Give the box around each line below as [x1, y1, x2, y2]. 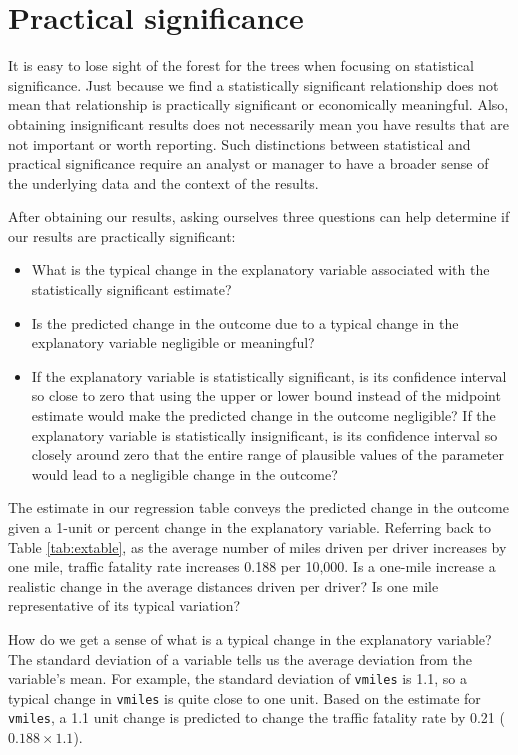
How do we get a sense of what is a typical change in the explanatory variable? [8, 628, 492, 649]
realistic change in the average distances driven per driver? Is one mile [8, 575, 439, 596]
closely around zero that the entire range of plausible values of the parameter [31, 444, 504, 465]
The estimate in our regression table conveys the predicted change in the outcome [8, 497, 509, 518]
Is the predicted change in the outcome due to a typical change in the [31, 312, 459, 333]
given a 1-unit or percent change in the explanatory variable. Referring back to [8, 517, 492, 537]
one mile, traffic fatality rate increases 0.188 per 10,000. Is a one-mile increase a [8, 556, 496, 577]
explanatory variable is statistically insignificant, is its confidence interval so [31, 424, 498, 445]
